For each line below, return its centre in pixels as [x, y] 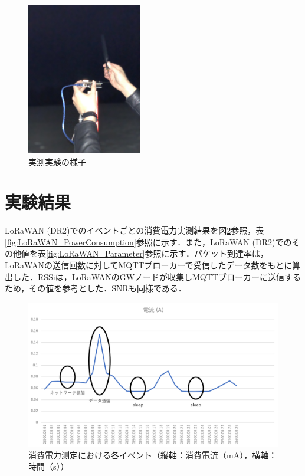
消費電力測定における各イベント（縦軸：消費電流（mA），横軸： [153, 454]
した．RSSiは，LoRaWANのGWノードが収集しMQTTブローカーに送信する [157, 276]
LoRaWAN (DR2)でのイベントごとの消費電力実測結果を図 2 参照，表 [135, 230]
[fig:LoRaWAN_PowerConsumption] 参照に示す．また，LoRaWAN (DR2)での [148, 242]
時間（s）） [49, 466]
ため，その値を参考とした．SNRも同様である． [96, 288]
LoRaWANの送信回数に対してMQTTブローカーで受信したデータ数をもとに [149, 265]
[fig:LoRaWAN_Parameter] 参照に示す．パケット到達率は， [157, 253]
